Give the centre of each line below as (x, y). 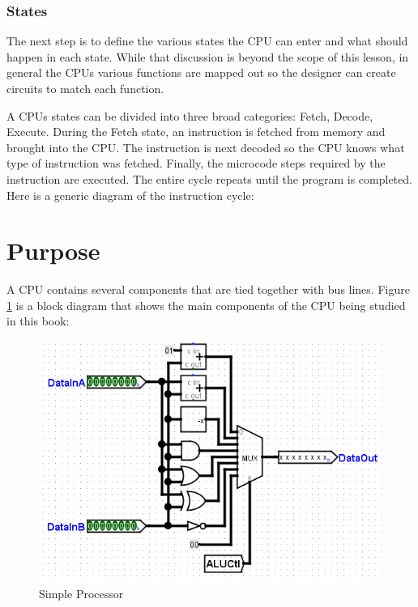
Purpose (53, 250)
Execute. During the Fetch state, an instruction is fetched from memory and (196, 132)
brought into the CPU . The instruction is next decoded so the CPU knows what (206, 147)
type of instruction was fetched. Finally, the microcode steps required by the (196, 163)
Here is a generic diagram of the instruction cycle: (130, 195)
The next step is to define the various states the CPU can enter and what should (207, 41)
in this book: (38, 321)
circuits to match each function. (85, 88)
